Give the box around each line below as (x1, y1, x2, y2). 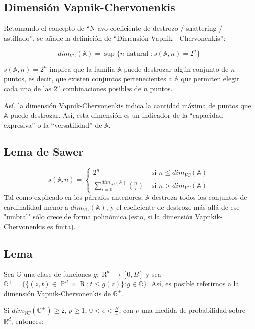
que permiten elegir (181, 73, 240, 84)
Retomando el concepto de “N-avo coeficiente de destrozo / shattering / (4, 23, 223, 33)
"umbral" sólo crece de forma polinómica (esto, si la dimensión (4, 211, 193, 222)
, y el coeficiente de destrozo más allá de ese (106, 201, 240, 212)
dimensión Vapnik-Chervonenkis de (4, 288, 111, 298)
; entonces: (11, 316, 44, 326)
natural (126, 50, 149, 57)
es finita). (47, 221, 76, 231)
